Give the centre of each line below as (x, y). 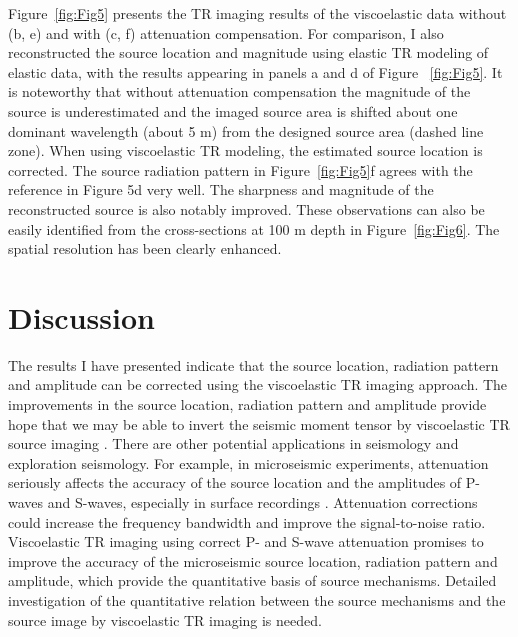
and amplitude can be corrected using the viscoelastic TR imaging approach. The (258, 384)
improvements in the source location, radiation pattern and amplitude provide (247, 404)
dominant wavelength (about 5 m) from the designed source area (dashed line (246, 130)
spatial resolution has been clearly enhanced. (145, 248)
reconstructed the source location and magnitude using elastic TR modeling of (248, 52)
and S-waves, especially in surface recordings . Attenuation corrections (262, 502)
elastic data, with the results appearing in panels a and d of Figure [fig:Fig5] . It (255, 71)
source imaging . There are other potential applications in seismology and (233, 443)
